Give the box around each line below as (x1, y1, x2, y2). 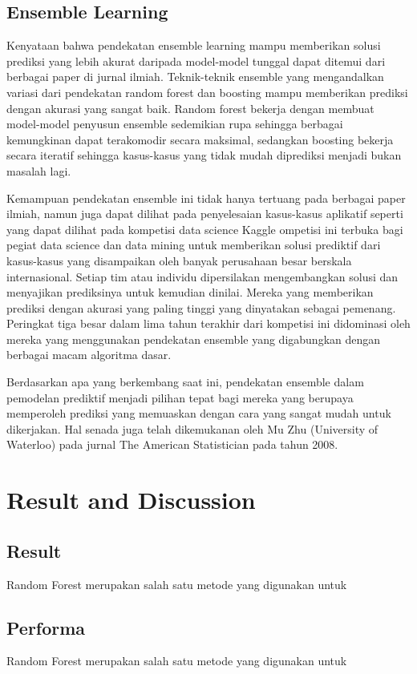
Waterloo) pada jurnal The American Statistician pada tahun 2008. (6, 436, 338, 453)
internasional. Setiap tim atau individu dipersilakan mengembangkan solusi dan (6, 268, 399, 285)
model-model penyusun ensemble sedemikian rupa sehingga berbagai (6, 115, 343, 132)
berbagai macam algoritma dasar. (6, 346, 172, 363)
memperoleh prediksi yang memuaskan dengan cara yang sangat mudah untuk (6, 405, 391, 422)
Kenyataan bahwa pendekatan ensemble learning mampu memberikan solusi (6, 37, 381, 54)
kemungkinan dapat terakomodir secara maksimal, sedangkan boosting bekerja (6, 131, 394, 147)
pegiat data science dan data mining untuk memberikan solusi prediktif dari (6, 236, 381, 253)
